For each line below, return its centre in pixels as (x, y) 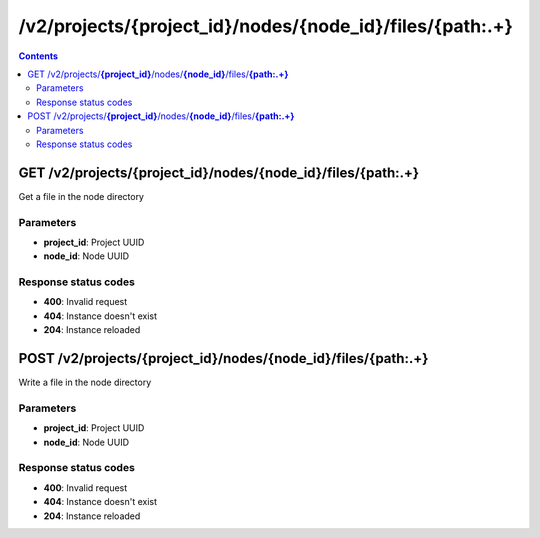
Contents (38, 56)
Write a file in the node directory (85, 382)
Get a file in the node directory (81, 196)
